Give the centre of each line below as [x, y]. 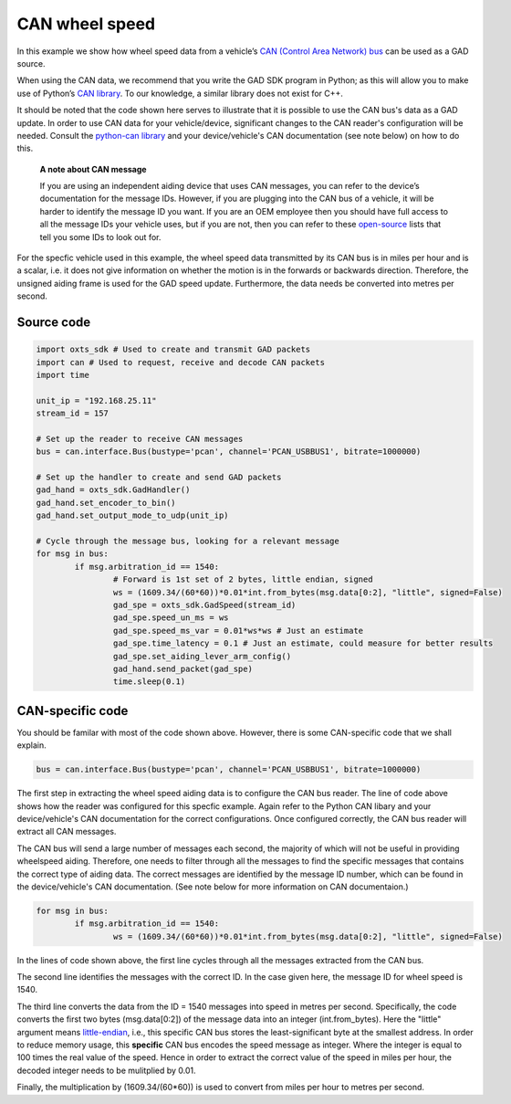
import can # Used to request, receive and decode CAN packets [181, 362]
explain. [32, 745]
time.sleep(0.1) [149, 682]
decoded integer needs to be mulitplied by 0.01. [106, 1070]
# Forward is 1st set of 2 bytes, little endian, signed [243, 579]
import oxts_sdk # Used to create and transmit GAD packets [173, 350]
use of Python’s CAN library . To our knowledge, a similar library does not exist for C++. [180, 93]
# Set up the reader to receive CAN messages [140, 439]
